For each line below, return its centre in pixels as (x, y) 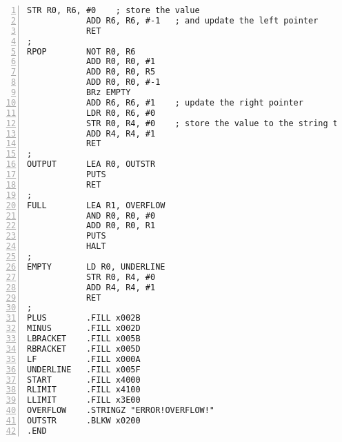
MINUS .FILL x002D (84, 329)
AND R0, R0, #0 (121, 215)
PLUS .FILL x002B (84, 318)
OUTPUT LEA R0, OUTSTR (91, 164)
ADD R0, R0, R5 (121, 72)
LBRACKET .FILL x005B (84, 339)
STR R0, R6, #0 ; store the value (113, 10)
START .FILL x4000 (84, 380)
